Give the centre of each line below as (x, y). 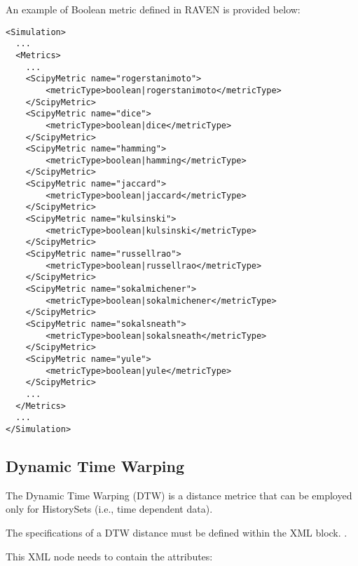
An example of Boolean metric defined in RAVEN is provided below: (153, 9)
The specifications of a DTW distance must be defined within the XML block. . (177, 532)
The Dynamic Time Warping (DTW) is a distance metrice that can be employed (179, 495)
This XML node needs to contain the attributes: (109, 556)
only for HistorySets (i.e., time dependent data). (109, 509)
